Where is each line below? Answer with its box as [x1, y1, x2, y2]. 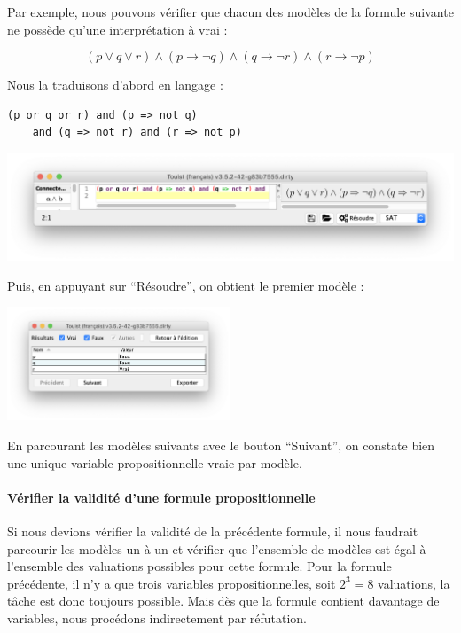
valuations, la [378, 574, 450, 592]
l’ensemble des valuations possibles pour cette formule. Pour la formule [7, 557, 392, 575]
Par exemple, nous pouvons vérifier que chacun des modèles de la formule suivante [7, 3, 454, 20]
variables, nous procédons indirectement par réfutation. [7, 608, 308, 627]
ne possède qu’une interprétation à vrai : [7, 20, 228, 38]
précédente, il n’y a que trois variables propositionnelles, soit [7, 574, 336, 592]
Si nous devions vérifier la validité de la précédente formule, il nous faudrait [7, 521, 418, 540]
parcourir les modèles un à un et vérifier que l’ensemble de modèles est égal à [7, 539, 426, 558]
